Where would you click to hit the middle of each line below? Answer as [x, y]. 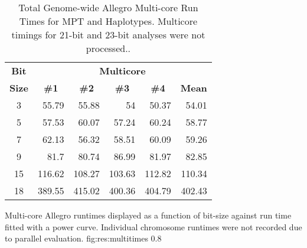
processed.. [108, 48]
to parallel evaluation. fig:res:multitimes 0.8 [83, 238]
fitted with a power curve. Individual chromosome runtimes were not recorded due [153, 226]
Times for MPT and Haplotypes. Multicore [108, 21]
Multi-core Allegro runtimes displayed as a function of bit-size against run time [148, 215]
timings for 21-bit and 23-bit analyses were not [108, 35]
